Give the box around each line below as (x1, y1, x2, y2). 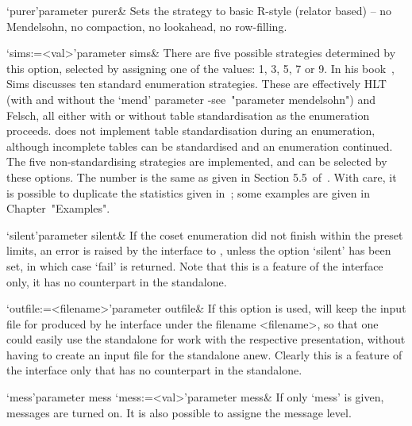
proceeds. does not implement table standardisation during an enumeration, (6, 122, 375, 139)
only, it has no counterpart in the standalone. (6, 273, 227, 290)
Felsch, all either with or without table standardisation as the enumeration (6, 106, 370, 123)
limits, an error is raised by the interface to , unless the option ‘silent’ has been (6, 242, 391, 259)
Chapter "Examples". (6, 200, 110, 217)
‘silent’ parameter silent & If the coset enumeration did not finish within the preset (6, 226, 403, 243)
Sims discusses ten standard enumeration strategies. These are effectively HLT (6, 75, 387, 92)
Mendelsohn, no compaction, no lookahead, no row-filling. (6, 17, 287, 34)
